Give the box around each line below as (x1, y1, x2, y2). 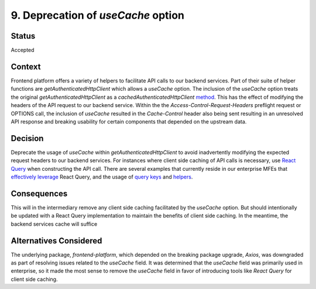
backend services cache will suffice (11, 220, 98, 228)
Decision (11, 133, 44, 143)
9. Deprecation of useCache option (11, 9, 184, 22)
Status (11, 31, 36, 41)
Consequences (11, 188, 68, 198)
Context (11, 61, 41, 71)
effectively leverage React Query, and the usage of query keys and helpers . (11, 173, 193, 180)
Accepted (11, 47, 35, 54)
